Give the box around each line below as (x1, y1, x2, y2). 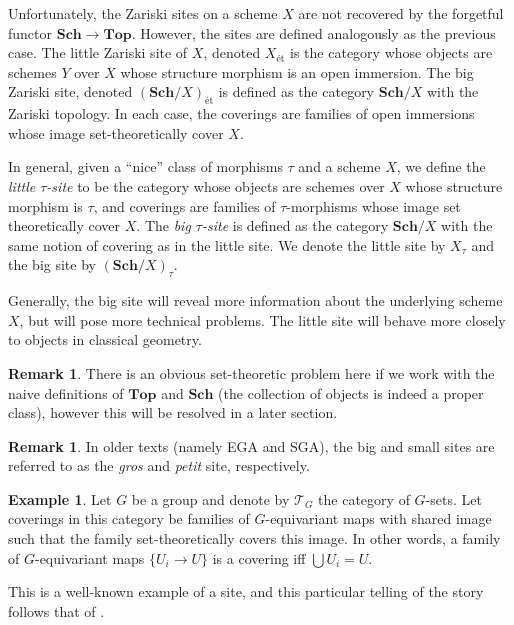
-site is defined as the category (201, 215, 389, 236)
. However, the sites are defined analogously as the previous (131, 22, 496, 43)
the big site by (8, 254, 96, 275)
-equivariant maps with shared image (265, 508, 492, 529)
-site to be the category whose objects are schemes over (46, 175, 385, 196)
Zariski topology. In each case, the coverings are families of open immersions (8, 103, 475, 124)
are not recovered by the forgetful (298, 3, 504, 23)
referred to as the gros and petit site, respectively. (8, 455, 310, 476)
